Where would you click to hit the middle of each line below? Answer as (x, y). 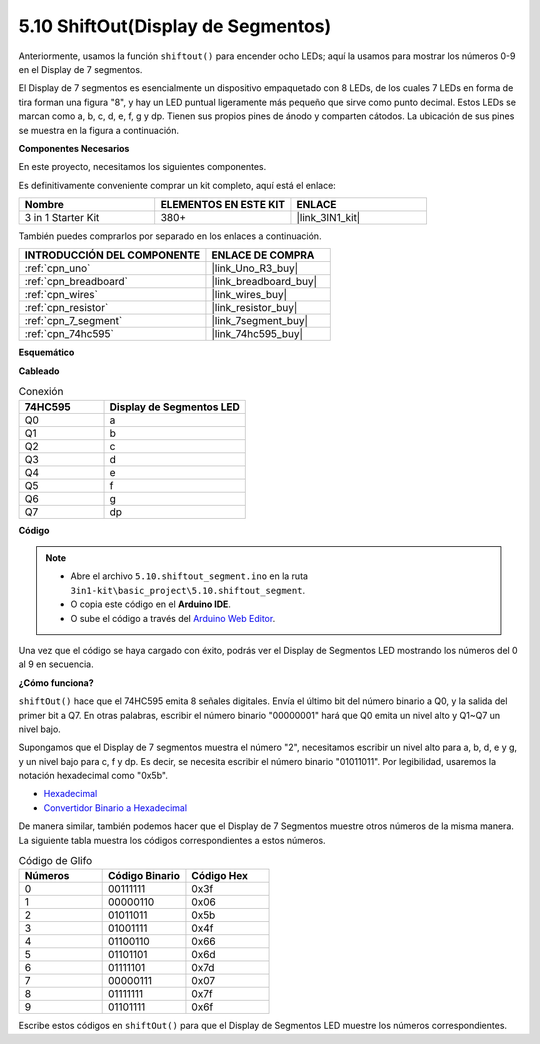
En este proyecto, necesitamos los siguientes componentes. (142, 167)
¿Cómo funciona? (56, 682)
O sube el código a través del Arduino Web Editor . (173, 618)
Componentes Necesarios (74, 148)
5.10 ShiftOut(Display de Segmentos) (175, 26)
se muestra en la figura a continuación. (99, 130)
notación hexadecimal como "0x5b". (93, 776)
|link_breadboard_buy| (264, 282)
